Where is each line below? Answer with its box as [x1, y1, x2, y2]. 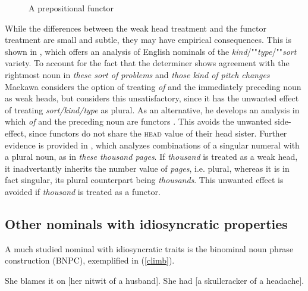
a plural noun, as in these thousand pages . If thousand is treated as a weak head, [5, 150, 298, 163]
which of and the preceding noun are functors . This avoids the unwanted [5, 115, 272, 128]
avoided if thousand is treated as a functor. [5, 185, 161, 197]
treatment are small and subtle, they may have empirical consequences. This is [5, 33, 291, 46]
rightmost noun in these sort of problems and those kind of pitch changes [5, 68, 270, 81]
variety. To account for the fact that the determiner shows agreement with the [5, 57, 290, 69]
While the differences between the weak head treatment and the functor [5, 21, 266, 34]
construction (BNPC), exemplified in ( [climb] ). [5, 254, 175, 267]
